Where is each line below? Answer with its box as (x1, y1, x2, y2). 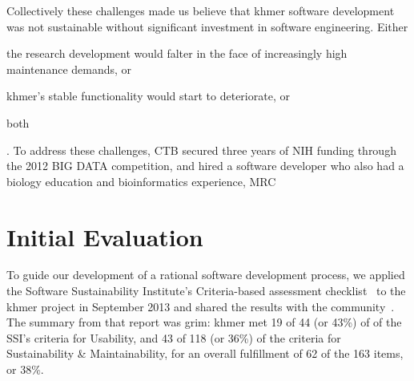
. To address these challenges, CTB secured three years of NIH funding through (6, 141, 396, 158)
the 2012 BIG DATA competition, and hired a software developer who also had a (6, 157, 404, 174)
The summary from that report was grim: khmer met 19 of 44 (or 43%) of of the (6, 314, 402, 330)
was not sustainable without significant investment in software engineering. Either (6, 18, 408, 34)
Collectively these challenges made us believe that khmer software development (6, 2, 395, 18)
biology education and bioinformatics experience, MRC (6, 172, 276, 189)
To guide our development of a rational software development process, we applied (6, 266, 405, 283)
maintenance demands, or (6, 60, 132, 77)
